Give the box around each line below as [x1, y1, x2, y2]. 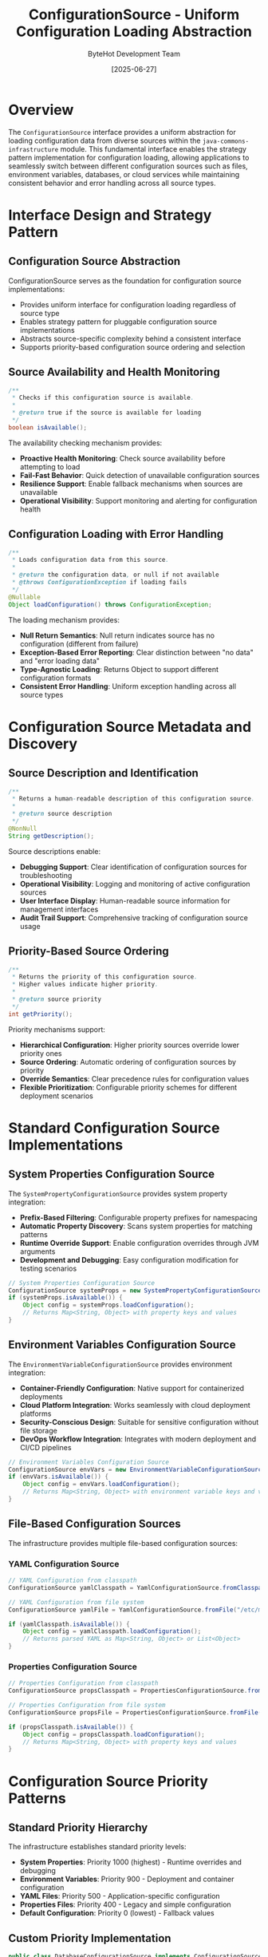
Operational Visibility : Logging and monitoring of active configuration [19, 879, 250, 888]
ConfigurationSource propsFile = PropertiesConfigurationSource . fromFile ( [8, 1708, 262, 1717]
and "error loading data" [19, 656, 100, 666]
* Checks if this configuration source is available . [11, 393, 195, 402]
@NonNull [8, 824, 37, 832]
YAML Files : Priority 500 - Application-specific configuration [19, 1892, 221, 1901]
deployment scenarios [19, 1091, 93, 1101]
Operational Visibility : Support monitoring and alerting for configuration [19, 496, 258, 505]
